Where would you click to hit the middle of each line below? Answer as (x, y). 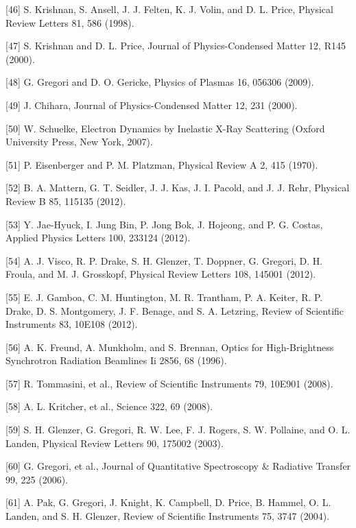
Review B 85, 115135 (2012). (66, 201)
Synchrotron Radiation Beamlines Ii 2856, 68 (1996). (116, 360)
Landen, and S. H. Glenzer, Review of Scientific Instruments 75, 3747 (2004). (168, 516)
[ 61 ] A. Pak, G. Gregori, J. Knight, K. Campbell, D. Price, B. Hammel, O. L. (168, 502)
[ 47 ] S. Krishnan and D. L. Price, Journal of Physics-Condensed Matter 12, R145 (176, 46)
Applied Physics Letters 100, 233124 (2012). (98, 238)
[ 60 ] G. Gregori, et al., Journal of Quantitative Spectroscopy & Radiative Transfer (178, 466)
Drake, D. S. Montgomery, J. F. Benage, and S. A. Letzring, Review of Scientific (175, 310)
